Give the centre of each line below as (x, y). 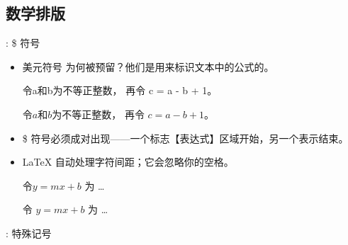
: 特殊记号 (29, 233)
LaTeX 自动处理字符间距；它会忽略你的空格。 (128, 162)
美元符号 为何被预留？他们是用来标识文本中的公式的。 (148, 66)
